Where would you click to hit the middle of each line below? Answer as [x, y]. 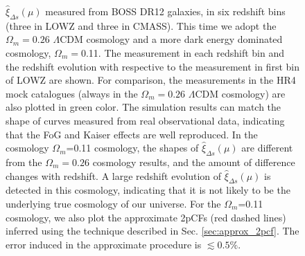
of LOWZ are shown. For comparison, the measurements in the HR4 [151, 80]
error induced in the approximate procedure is [104, 244]
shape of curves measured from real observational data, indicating [145, 120]
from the [24, 162]
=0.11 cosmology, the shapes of [132, 148]
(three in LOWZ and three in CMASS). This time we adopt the [141, 25]
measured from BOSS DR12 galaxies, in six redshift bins [165, 11]
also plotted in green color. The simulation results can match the [143, 107]
